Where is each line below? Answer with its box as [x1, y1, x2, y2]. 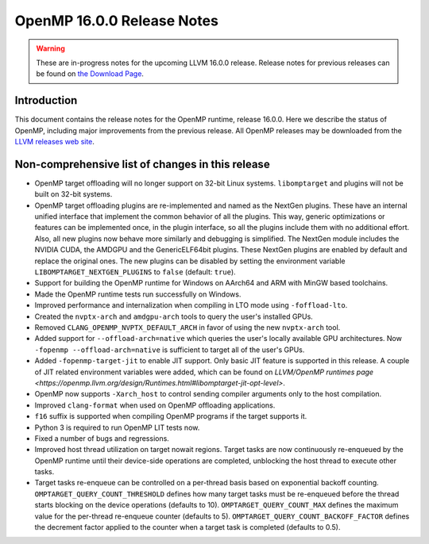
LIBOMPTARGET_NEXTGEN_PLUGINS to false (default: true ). [34, 267, 236, 277]
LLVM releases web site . [14, 137, 95, 147]
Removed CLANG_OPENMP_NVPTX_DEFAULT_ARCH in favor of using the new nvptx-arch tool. [34, 323, 341, 332]
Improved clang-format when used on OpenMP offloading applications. [34, 400, 276, 410]
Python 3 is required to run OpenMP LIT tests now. [34, 423, 200, 432]
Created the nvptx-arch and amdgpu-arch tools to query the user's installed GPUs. [34, 312, 313, 321]
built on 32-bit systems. [34, 190, 113, 199]
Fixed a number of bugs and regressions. [34, 433, 170, 443]
